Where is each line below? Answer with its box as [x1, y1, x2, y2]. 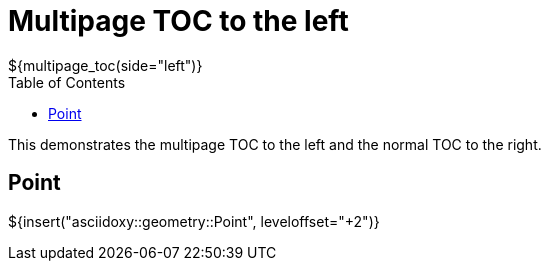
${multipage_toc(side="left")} [8, 56, 203, 74]
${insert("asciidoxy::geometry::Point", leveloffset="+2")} [8, 212, 380, 230]
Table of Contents [8, 73, 126, 91]
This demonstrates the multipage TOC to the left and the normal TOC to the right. [8, 135, 542, 153]
